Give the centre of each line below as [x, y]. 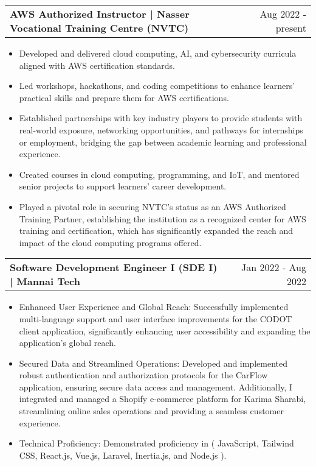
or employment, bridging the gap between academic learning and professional [163, 142]
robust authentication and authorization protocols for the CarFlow [143, 375]
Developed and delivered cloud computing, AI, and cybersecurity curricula [158, 53]
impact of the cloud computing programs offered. [110, 242]
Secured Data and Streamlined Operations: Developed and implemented [153, 363]
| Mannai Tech [45, 281]
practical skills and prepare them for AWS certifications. [124, 97]
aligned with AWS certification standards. [97, 65]
